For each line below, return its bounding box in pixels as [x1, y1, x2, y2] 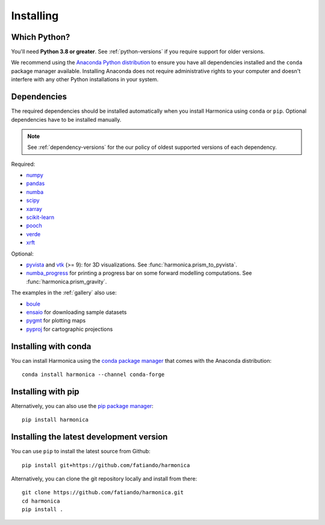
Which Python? [11, 32, 70, 42]
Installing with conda [11, 341, 91, 351]
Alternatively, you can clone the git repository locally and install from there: [11, 475, 197, 482]
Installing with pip [11, 386, 79, 397]
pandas [26, 180, 45, 187]
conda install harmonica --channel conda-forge [22, 371, 165, 378]
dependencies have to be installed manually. [11, 116, 122, 123]
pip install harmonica [22, 417, 89, 423]
